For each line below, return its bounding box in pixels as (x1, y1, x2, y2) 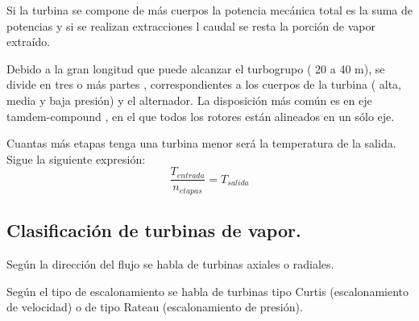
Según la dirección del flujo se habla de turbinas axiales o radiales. (6, 256, 334, 273)
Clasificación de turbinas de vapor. (6, 218, 301, 243)
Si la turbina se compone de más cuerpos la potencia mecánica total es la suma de (6, 2, 413, 18)
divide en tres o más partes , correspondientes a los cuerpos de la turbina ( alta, (6, 76, 401, 93)
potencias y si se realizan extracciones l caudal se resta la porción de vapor (6, 17, 375, 34)
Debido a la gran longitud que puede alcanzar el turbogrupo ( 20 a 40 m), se (6, 60, 385, 77)
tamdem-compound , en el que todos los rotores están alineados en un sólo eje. (6, 107, 395, 124)
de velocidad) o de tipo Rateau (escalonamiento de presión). (6, 298, 303, 315)
